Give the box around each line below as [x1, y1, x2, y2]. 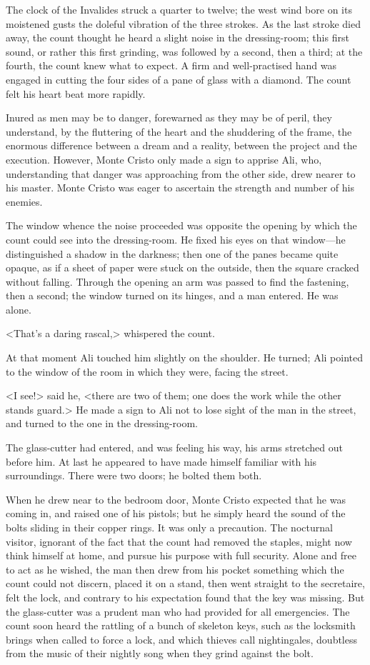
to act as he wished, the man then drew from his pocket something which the [6, 561, 344, 576]
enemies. [6, 194, 43, 209]
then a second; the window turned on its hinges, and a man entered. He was [6, 288, 339, 303]
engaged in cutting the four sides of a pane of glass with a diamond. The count [6, 71, 351, 86]
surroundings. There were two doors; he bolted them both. [6, 468, 262, 483]
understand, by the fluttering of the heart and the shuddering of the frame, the [6, 124, 352, 139]
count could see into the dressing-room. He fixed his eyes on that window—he [6, 231, 346, 246]
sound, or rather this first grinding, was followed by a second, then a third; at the [6, 44, 363, 59]
